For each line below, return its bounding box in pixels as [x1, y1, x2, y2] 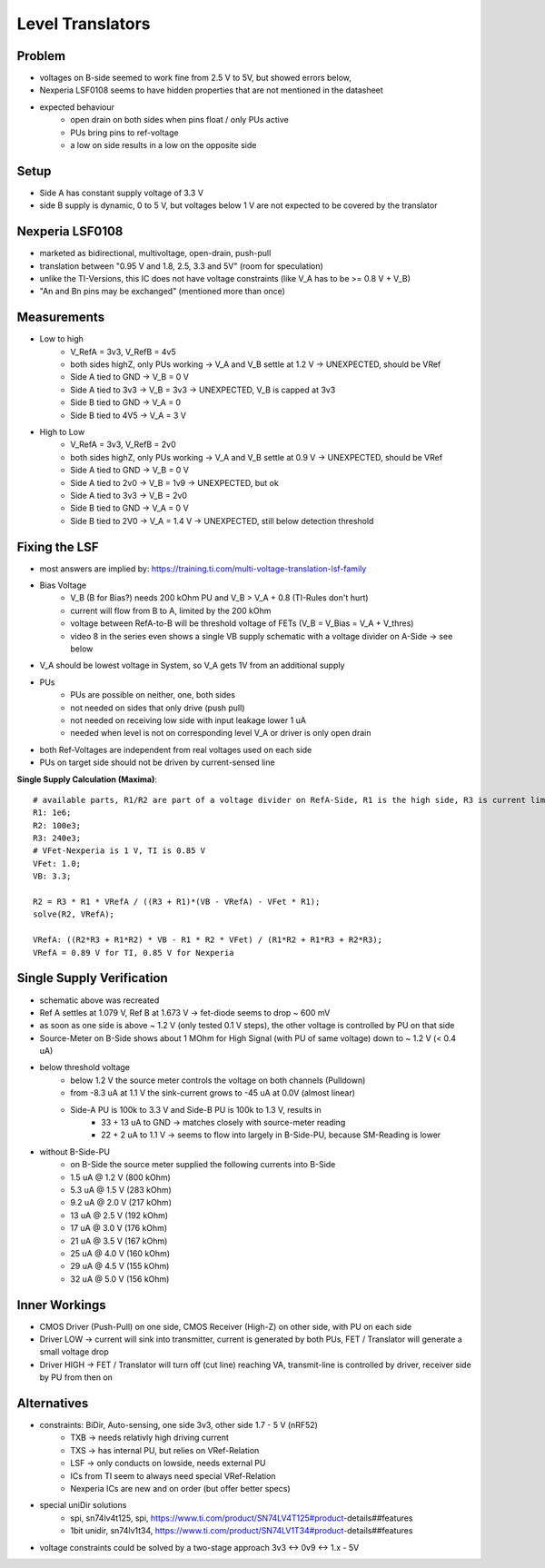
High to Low [39, 427, 85, 438]
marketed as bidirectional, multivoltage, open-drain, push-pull [39, 248, 272, 259]
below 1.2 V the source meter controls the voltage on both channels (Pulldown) [70, 1075, 366, 1086]
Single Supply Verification [16, 970, 168, 986]
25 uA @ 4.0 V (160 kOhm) [70, 1247, 171, 1258]
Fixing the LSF [16, 539, 99, 554]
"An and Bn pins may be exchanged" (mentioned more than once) [39, 286, 286, 297]
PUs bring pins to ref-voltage [70, 127, 179, 138]
